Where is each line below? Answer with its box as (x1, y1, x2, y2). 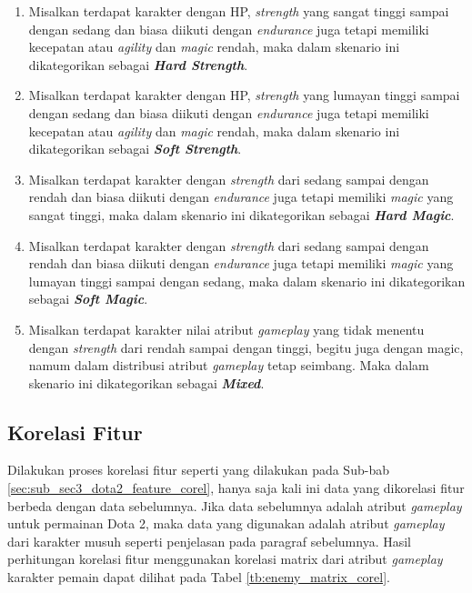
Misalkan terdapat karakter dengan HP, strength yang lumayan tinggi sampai (28, 85, 460, 105)
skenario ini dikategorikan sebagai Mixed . (28, 373, 265, 392)
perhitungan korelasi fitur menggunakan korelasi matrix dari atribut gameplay (7, 549, 443, 568)
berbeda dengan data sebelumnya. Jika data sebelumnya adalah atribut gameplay (7, 496, 462, 515)
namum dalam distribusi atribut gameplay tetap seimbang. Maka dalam (28, 356, 429, 375)
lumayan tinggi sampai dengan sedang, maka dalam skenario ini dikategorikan (28, 271, 466, 290)
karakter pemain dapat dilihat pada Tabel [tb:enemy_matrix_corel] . (7, 568, 391, 587)
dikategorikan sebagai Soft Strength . (28, 139, 242, 158)
